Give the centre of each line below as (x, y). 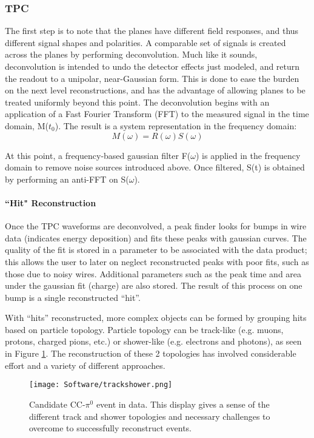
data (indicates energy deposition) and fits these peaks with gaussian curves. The (156, 238)
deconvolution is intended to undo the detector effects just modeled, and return (152, 66)
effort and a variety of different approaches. (85, 365)
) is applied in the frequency (248, 155)
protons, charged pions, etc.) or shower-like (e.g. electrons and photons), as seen (153, 341)
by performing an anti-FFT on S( (67, 179)
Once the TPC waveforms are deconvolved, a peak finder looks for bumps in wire (156, 226)
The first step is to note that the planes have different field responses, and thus (152, 31)
